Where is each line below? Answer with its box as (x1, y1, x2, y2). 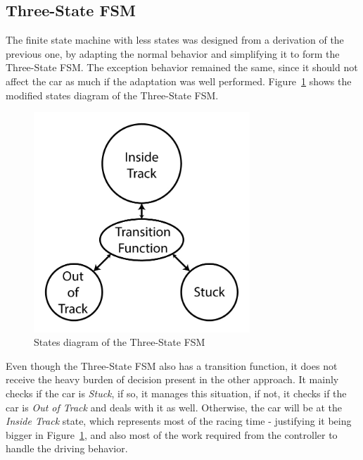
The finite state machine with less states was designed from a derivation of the (6, 32, 344, 47)
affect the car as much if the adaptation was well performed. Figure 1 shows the (6, 73, 352, 88)
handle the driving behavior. (6, 441, 128, 456)
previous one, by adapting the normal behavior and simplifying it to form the (6, 46, 340, 61)
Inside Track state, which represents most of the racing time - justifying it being (6, 414, 352, 428)
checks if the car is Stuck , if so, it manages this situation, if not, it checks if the (6, 385, 347, 400)
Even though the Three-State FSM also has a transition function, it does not (6, 358, 338, 373)
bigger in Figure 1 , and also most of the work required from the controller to (6, 427, 338, 442)
